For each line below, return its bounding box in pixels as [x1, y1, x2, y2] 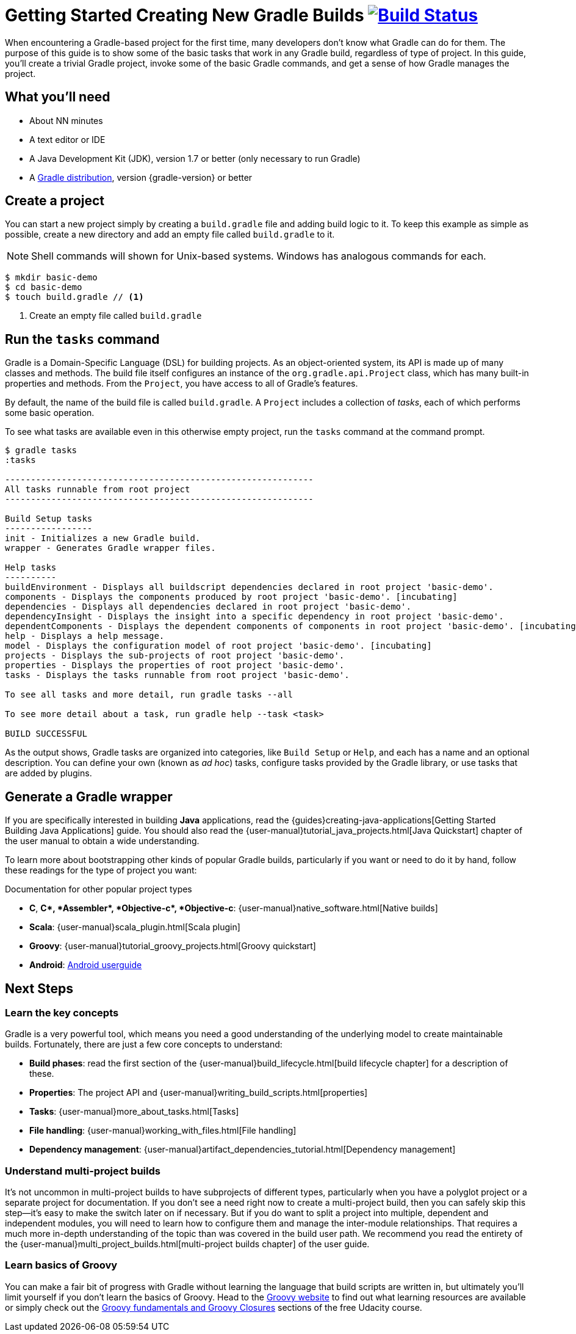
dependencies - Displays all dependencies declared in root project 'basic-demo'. [5, 602, 411, 612]
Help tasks [5, 563, 57, 573]
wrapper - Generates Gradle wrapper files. [5, 543, 216, 553]
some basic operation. [5, 407, 95, 418]
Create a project [5, 193, 105, 209]
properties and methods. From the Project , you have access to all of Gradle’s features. [5, 378, 358, 389]
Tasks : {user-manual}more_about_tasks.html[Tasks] [29, 1106, 239, 1117]
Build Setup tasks [5, 514, 93, 524]
